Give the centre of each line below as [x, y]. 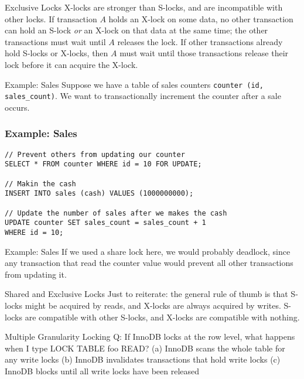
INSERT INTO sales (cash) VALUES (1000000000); [99, 194]
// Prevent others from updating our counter [95, 154]
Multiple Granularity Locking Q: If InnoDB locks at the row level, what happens [150, 337]
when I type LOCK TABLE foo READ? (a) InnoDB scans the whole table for [145, 348]
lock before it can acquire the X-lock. [71, 64]
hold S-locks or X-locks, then [57, 53]
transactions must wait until [55, 41]
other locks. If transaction [51, 18]
